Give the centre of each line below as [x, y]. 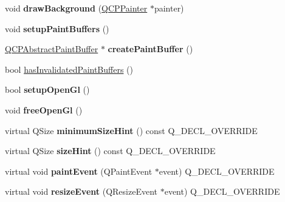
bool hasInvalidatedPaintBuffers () [69, 69]
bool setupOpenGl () [47, 89]
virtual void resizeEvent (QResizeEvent [81, 191]
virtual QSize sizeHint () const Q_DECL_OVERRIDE [110, 151]
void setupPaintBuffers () [57, 28]
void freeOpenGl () [44, 109]
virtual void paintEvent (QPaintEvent [79, 171]
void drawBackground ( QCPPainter [76, 8]
